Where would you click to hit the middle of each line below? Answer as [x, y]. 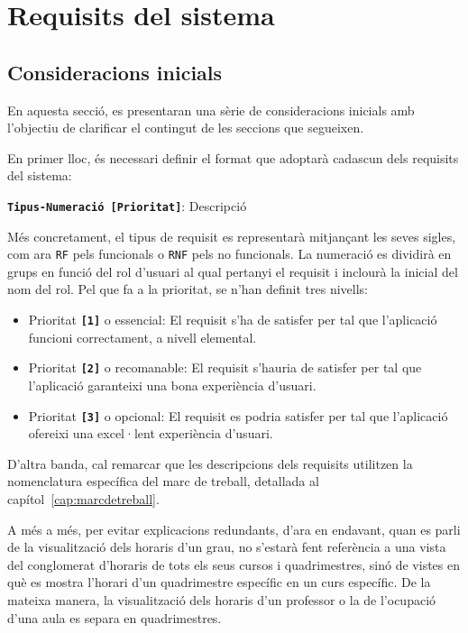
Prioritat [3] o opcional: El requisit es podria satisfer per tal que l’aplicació [238, 415]
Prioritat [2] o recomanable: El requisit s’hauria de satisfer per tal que [225, 367]
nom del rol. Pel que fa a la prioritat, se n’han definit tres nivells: [188, 289]
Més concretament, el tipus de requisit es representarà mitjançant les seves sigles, [232, 236]
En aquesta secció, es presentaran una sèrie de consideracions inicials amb [211, 110]
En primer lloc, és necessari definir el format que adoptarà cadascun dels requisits [233, 157]
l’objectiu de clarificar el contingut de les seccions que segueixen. [186, 128]
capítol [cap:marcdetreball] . [83, 498]
